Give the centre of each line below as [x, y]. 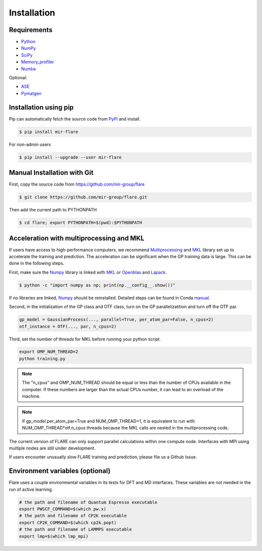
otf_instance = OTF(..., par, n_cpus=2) [68, 326]
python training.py [42, 359]
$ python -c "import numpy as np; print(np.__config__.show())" [97, 285]
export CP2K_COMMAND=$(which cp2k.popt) [68, 523]
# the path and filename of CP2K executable [73, 516]
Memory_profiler [38, 62]
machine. [31, 396]
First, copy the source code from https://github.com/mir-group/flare [77, 184]
